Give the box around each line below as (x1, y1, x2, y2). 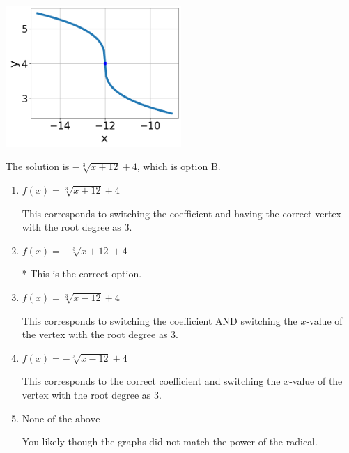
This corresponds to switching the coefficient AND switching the (22, 313, 297, 328)
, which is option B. (137, 159, 221, 174)
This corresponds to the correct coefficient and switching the (22, 374, 281, 388)
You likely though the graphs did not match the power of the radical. (22, 434, 318, 449)
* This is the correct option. (22, 266, 142, 281)
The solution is (6, 159, 70, 174)
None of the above (22, 414, 100, 424)
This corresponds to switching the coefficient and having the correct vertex (22, 206, 341, 220)
